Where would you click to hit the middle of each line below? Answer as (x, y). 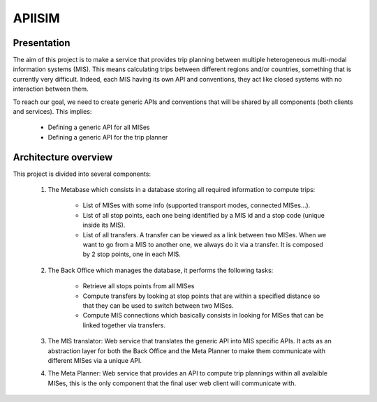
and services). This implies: (52, 112)
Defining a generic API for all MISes (99, 127)
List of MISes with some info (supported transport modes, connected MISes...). (197, 205)
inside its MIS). (104, 225)
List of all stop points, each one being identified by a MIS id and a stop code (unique (204, 215)
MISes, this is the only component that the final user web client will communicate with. (172, 383)
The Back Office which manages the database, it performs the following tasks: (161, 270)
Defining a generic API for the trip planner (108, 137)
